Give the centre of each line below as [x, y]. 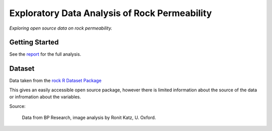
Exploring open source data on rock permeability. [61, 28]
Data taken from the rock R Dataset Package [55, 81]
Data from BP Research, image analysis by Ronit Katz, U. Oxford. [89, 117]
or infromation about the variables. [45, 97]
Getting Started [34, 42]
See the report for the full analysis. [45, 54]
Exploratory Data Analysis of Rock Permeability [111, 13]
